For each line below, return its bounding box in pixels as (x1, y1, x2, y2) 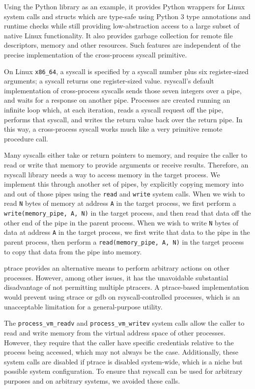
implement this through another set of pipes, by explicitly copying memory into (4, 179, 244, 189)
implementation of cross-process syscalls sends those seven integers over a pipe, (4, 85, 242, 95)
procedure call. (4, 133, 48, 143)
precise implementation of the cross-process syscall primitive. (4, 49, 187, 59)
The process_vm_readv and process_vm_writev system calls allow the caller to (4, 318, 245, 328)
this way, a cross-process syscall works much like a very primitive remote (4, 124, 223, 134)
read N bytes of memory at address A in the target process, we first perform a (4, 198, 236, 208)
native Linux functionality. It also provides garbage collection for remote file (4, 30, 233, 40)
